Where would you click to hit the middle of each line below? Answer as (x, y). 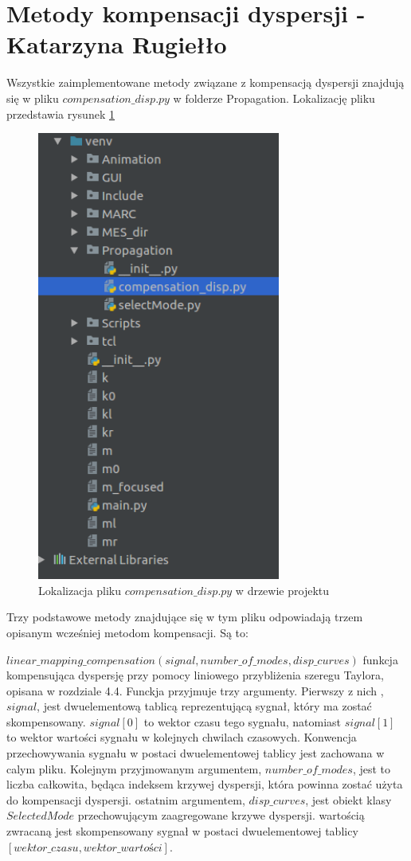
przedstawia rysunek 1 (61, 113)
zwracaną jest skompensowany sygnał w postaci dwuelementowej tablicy (182, 831)
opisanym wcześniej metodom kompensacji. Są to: (127, 632)
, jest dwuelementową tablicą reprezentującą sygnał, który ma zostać (204, 706)
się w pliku (33, 98)
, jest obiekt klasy (348, 799)
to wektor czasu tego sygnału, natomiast (243, 721)
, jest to (372, 768)
